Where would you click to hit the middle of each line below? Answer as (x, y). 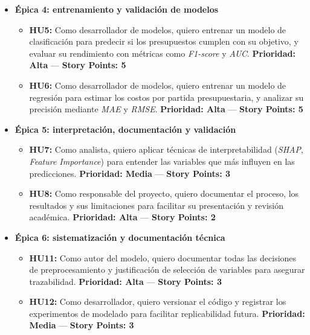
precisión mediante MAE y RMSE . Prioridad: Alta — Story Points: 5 (166, 109)
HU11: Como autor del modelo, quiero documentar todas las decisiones (163, 257)
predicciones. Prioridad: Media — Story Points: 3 (130, 173)
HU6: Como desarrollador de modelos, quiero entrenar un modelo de (158, 85)
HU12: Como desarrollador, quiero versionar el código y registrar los (158, 301)
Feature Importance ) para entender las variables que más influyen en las (162, 161)
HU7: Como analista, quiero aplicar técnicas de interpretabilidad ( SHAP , (166, 149)
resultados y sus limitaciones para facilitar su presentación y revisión (157, 205)
